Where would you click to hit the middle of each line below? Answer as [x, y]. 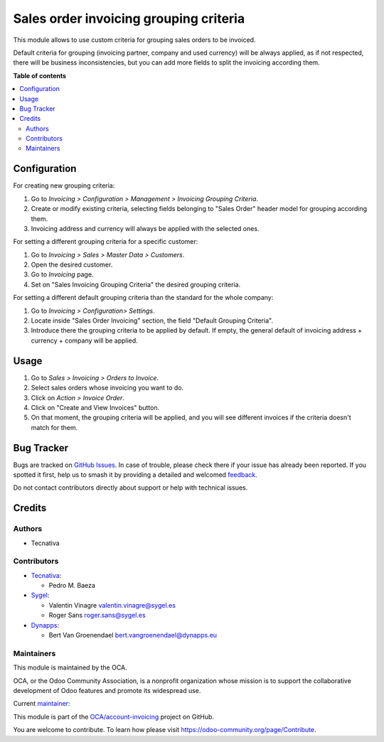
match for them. [54, 427]
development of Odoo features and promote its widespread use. [107, 690]
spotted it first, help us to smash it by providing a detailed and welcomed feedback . [135, 474]
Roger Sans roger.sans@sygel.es [97, 615]
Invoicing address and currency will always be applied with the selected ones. [145, 228]
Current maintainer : [42, 704]
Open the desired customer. [72, 265]
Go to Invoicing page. [62, 274]
